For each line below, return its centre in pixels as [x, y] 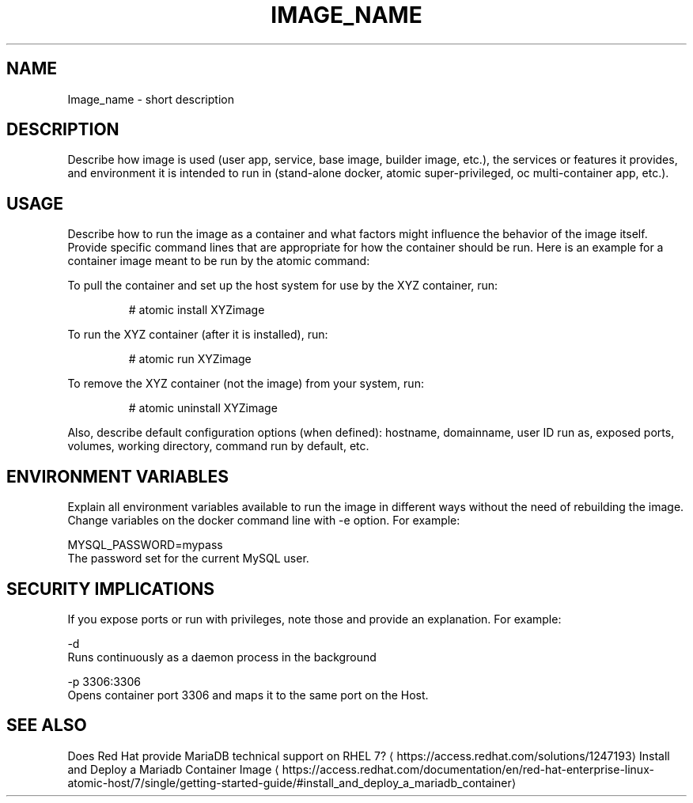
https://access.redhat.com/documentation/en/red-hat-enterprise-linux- [468, 769]
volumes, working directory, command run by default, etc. [218, 446]
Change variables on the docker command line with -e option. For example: [264, 521]
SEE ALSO [47, 725]
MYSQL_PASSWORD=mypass [145, 545]
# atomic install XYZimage [197, 310]
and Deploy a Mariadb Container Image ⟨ [173, 769]
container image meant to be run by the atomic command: [219, 261]
